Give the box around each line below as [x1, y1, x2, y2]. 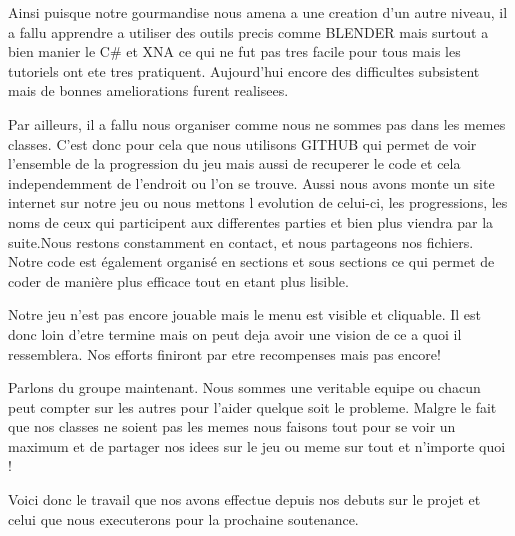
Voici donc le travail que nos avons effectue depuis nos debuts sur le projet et [8, 489, 481, 510]
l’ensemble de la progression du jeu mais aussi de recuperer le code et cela [8, 153, 461, 174]
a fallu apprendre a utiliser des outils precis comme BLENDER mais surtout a [8, 21, 489, 42]
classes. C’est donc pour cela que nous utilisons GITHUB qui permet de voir [8, 133, 477, 154]
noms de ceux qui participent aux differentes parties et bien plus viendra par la [8, 211, 494, 232]
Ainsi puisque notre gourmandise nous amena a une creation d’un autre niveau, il [8, 2, 508, 22]
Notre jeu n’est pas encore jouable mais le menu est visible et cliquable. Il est [8, 304, 481, 325]
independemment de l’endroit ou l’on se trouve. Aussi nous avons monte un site [8, 172, 495, 193]
